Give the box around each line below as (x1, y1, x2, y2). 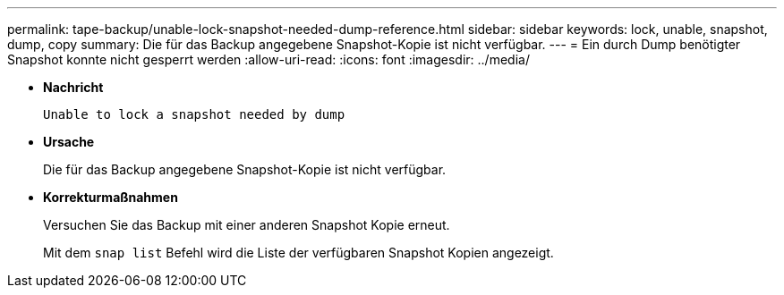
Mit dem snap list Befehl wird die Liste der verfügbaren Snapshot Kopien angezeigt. (43, 245, 554, 260)
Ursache (43, 134, 95, 149)
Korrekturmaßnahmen (43, 190, 178, 205)
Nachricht (43, 80, 104, 95)
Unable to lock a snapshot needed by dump (43, 107, 345, 122)
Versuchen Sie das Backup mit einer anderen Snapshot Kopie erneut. (43, 217, 450, 232)
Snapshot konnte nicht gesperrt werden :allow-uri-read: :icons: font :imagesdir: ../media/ (7, 52, 530, 67)
